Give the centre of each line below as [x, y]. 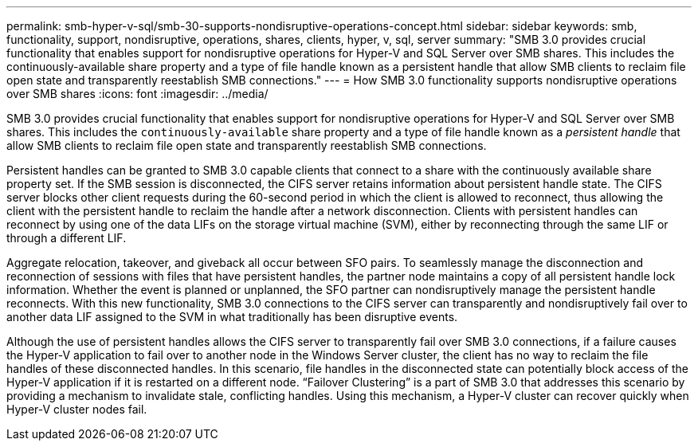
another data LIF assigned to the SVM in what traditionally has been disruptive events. [232, 317]
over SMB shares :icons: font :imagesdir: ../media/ [137, 94]
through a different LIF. [67, 238]
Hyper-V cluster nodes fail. [77, 409]
